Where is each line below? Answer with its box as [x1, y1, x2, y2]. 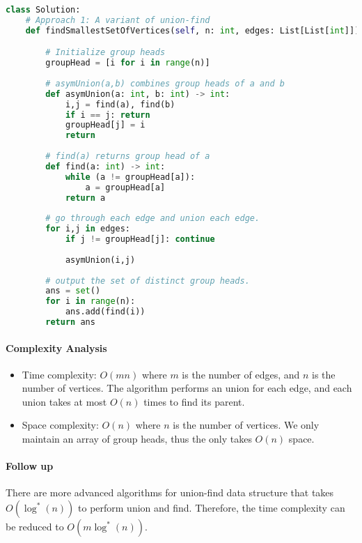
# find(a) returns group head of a [45, 151, 210, 162]
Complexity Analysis [6, 340, 107, 355]
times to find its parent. [143, 394, 245, 408]
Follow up [6, 459, 54, 473]
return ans [45, 317, 95, 328]
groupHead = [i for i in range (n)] [45, 58, 210, 68]
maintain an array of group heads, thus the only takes [22, 431, 252, 446]
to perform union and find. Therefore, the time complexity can [78, 500, 345, 515]
